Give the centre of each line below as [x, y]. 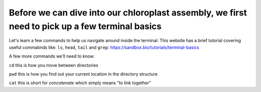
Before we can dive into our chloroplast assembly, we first [128, 13]
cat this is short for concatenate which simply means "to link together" [80, 83]
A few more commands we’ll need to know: [52, 56]
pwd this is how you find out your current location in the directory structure [83, 74]
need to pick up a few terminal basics [85, 26]
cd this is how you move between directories [54, 65]
